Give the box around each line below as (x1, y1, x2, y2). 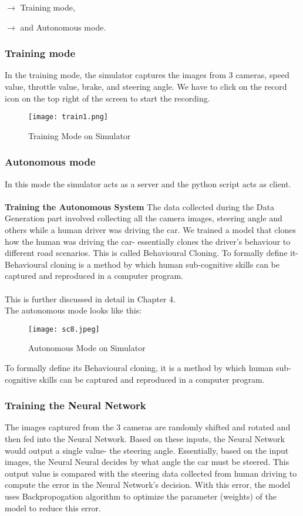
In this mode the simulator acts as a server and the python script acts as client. (5, 177, 291, 190)
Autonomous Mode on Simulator (28, 342, 146, 354)
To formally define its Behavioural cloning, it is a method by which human (5, 362, 274, 374)
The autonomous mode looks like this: (5, 304, 142, 316)
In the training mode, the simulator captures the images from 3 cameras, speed (5, 69, 289, 81)
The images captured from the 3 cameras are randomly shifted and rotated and (5, 421, 291, 433)
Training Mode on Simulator (28, 129, 131, 141)
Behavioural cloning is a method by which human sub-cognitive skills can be (5, 258, 280, 270)
